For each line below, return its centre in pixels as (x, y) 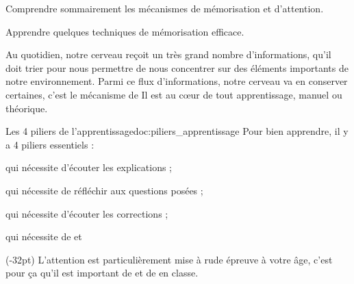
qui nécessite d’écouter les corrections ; (87, 213)
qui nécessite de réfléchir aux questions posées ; (104, 190)
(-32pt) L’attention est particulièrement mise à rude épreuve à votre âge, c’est (169, 259)
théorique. (27, 108)
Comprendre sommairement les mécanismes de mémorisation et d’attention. (165, 8)
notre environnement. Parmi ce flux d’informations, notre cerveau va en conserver (177, 81)
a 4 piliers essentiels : (50, 144)
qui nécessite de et (44, 236)
